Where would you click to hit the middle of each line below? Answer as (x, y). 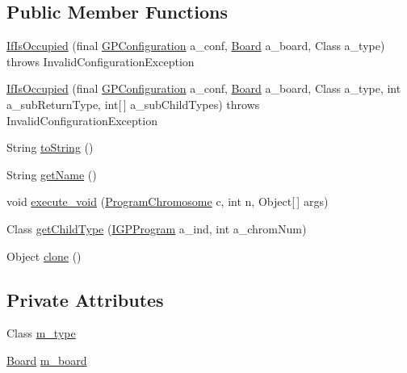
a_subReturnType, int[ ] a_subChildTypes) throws (133, 104)
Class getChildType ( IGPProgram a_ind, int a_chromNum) (157, 228)
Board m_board (47, 360)
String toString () (50, 147)
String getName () (52, 174)
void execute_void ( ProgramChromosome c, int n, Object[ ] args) (168, 201)
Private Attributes (85, 299)
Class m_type (41, 333)
